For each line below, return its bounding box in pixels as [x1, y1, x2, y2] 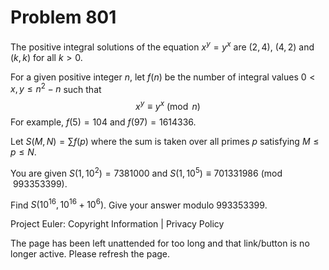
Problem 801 [10, 6, 117, 29]
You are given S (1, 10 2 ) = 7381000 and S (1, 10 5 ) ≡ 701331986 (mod [10, 165, 283, 179]
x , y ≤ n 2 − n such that [10, 81, 102, 95]
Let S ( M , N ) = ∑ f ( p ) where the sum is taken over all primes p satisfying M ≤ [10, 135, 320, 147]
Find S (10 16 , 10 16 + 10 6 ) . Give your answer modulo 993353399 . [10, 197, 268, 211]
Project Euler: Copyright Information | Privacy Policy [10, 218, 225, 230]
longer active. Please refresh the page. [10, 248, 171, 260]
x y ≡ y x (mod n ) [135, 99, 201, 112]
